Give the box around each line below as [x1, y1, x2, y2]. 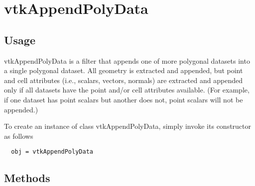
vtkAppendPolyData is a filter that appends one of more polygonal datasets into [4, 55, 250, 66]
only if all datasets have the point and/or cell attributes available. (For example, [4, 85, 250, 95]
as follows [4, 130, 33, 141]
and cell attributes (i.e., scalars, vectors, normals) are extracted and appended [4, 75, 243, 85]
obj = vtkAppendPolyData [11, 148, 93, 156]
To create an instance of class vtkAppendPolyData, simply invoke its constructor [4, 121, 252, 131]
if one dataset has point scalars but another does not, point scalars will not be [4, 94, 243, 104]
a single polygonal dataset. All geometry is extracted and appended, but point [4, 65, 243, 76]
